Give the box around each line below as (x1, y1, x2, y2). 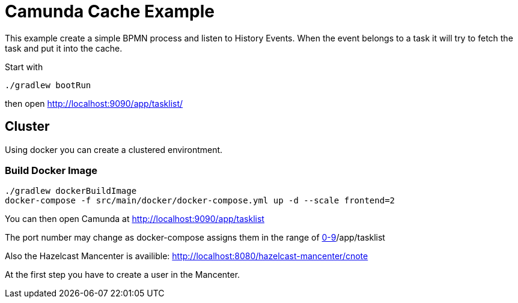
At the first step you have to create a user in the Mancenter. (5, 269, 240, 280)
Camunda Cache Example (5, 1, 215, 22)
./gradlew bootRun (5, 80, 91, 90)
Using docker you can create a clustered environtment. (5, 144, 223, 155)
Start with (5, 61, 43, 72)
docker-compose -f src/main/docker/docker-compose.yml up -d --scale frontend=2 (5, 196, 395, 206)
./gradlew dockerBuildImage (5, 186, 137, 196)
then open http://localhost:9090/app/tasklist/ (5, 98, 183, 109)
